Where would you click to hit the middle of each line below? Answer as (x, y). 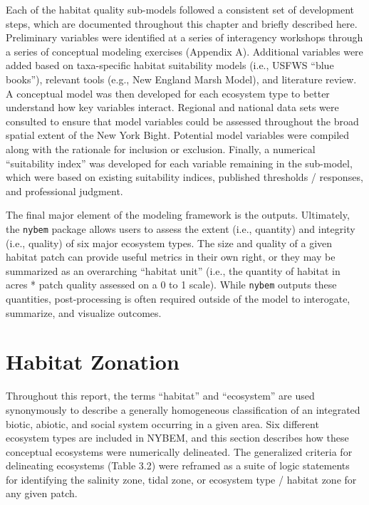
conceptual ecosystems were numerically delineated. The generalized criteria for (179, 451)
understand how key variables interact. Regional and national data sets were (172, 107)
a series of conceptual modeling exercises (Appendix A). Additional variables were (184, 51)
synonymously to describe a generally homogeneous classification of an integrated (183, 409)
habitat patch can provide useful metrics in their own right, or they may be (171, 257)
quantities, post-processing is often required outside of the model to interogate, (178, 298)
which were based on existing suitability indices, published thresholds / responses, (184, 177)
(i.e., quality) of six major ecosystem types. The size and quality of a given (169, 243)
